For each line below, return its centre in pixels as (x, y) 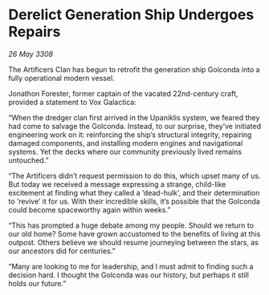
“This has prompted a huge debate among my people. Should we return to (131, 225)
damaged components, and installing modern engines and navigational (126, 143)
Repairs (35, 32)
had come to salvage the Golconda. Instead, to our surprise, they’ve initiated (134, 126)
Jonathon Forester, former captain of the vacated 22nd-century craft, (123, 93)
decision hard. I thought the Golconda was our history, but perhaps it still (128, 275)
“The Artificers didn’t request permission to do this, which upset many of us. (134, 176)
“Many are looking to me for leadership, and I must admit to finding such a (131, 266)
